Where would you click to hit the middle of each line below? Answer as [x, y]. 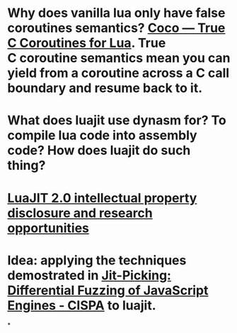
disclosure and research [80, 213]
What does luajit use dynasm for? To [117, 121]
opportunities [48, 228]
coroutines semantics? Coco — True [116, 28]
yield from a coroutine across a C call [118, 73]
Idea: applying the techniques [97, 260]
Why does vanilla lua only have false [116, 13]
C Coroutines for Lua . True [87, 43]
